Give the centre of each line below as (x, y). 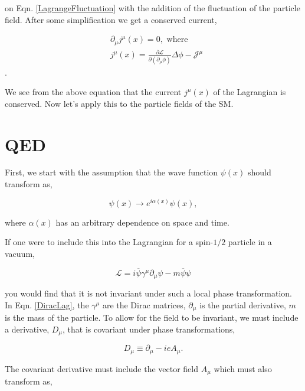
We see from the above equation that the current (93, 92)
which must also (243, 368)
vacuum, (20, 253)
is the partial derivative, (243, 304)
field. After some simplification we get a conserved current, (111, 19)
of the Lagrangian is (250, 92)
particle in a (250, 242)
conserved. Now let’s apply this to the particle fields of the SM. (119, 103)
